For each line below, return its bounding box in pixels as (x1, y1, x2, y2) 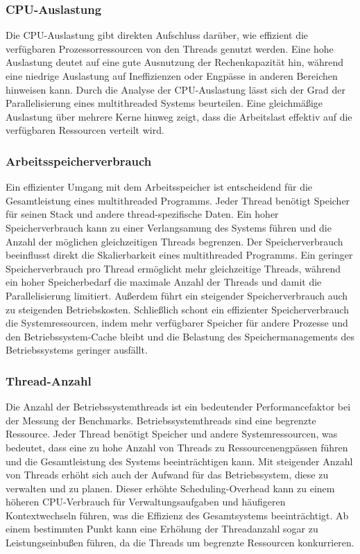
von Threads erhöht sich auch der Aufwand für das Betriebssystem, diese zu (6, 467, 329, 482)
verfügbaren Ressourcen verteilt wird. (6, 123, 164, 137)
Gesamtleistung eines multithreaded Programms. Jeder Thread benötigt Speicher (6, 193, 350, 207)
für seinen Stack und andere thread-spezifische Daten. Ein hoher (6, 207, 279, 221)
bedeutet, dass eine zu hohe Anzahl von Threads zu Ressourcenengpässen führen (6, 440, 348, 454)
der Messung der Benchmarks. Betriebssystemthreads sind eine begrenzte (6, 413, 316, 427)
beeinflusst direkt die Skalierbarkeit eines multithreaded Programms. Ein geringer (6, 248, 353, 262)
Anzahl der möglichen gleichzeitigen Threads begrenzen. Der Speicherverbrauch (6, 234, 343, 248)
